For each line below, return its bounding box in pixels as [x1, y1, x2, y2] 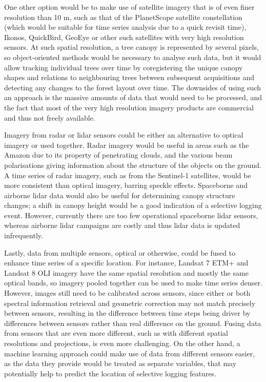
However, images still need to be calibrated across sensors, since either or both [4, 288, 251, 298]
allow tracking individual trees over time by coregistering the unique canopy [4, 62, 243, 72]
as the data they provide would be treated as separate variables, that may [4, 358, 237, 369]
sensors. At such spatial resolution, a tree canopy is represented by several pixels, [4, 42, 259, 52]
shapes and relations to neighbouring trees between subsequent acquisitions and [4, 72, 255, 83]
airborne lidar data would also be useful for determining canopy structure [4, 189, 235, 200]
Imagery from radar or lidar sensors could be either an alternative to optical [4, 129, 243, 140]
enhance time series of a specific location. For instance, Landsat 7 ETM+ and [4, 257, 249, 268]
